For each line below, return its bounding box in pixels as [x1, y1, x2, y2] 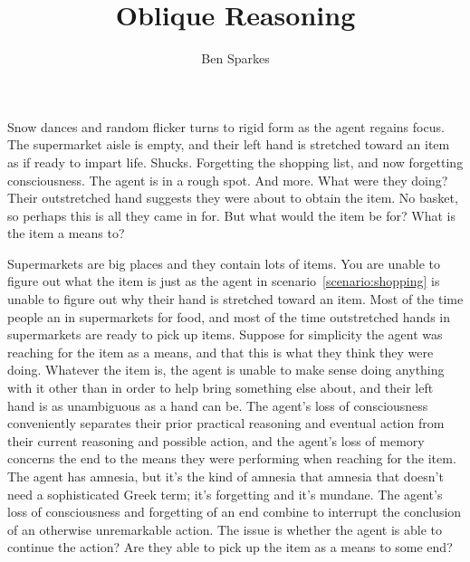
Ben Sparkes [201, 49, 270, 68]
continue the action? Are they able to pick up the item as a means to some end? [7, 538, 453, 557]
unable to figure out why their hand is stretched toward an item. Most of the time [7, 290, 464, 309]
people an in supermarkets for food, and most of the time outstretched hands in [7, 307, 451, 326]
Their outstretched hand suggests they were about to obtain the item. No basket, [7, 188, 458, 207]
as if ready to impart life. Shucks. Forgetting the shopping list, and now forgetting [7, 152, 464, 171]
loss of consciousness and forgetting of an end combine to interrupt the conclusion [7, 502, 462, 521]
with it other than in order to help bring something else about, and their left [7, 378, 434, 397]
